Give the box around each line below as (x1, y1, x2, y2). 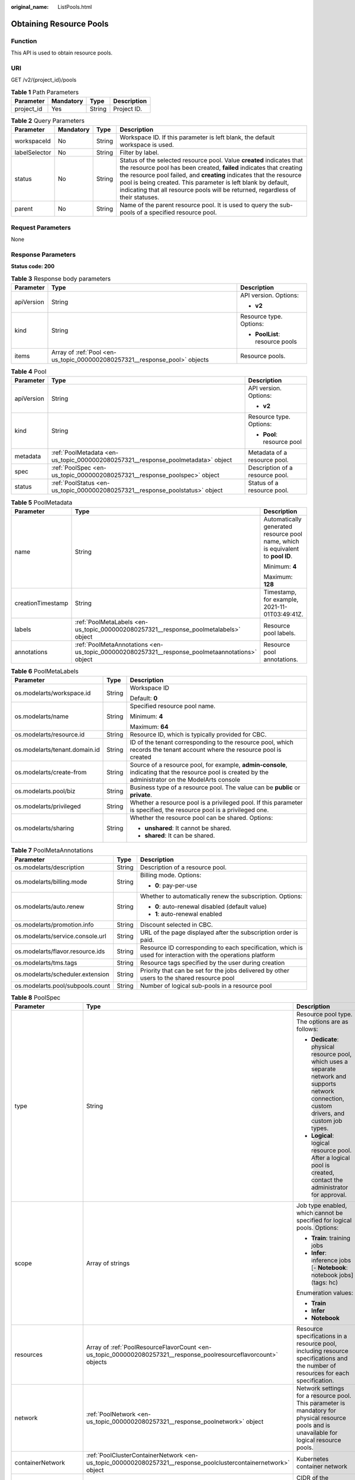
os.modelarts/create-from (14, 768, 87, 777)
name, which (263, 537, 299, 545)
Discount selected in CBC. (140, 921, 213, 929)
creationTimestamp (14, 599, 69, 607)
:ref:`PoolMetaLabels (75, 617, 133, 626)
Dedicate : (311, 1035, 339, 1043)
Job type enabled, (296, 1201, 347, 1209)
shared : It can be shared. (144, 832, 215, 840)
